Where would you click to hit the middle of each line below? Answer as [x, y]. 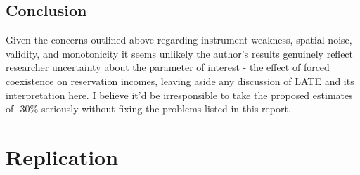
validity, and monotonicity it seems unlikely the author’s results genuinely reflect [180, 53]
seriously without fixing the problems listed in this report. [166, 109]
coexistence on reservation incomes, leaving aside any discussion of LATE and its [180, 80]
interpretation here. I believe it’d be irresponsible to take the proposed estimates [179, 95]
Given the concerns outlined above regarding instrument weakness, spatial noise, [179, 40]
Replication [62, 156]
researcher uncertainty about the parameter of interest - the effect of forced [168, 67]
